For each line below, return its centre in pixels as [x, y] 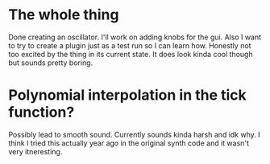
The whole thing [64, 15]
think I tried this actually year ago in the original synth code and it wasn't [129, 143]
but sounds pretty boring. [51, 63]
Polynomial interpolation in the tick [128, 95]
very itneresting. [35, 151]
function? [42, 112]
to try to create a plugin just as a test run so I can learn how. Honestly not [130, 45]
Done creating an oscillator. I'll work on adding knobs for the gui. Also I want [135, 37]
